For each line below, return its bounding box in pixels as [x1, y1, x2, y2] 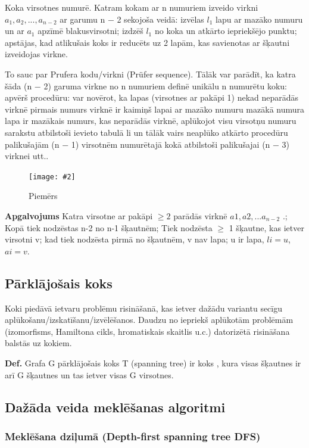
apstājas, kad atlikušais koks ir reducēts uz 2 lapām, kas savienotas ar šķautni [5, 36, 290, 48]
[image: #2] [29, 172, 76, 181]
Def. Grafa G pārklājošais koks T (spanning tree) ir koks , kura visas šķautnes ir [5, 356, 301, 369]
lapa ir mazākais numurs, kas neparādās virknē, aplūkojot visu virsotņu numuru [5, 114, 296, 127]
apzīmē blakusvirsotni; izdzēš [38, 24, 143, 37]
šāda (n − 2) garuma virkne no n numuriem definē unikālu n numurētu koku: [5, 79, 287, 92]
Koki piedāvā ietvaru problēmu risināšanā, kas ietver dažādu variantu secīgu [5, 301, 283, 314]
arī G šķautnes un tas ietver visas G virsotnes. [5, 368, 174, 381]
